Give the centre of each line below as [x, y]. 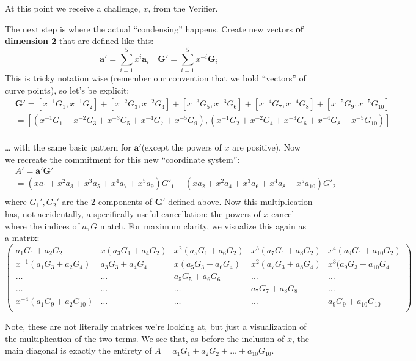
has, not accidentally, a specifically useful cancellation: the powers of [133, 214]
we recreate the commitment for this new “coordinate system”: [122, 159]
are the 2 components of [107, 202]
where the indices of [42, 225]
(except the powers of [181, 147]
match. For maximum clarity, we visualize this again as [203, 225]
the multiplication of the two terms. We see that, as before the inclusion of [145, 338]
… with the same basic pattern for [68, 147]
